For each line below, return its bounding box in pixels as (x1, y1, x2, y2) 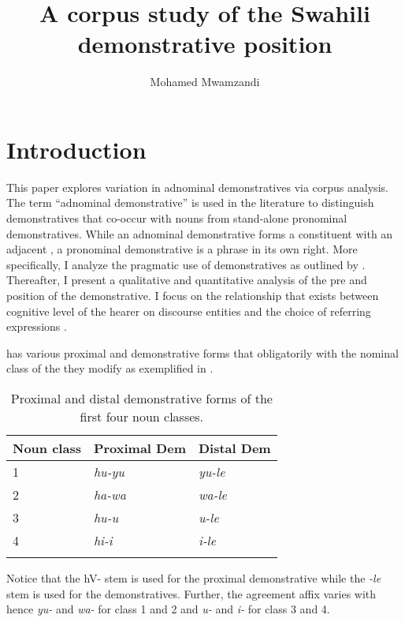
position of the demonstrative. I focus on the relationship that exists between (6, 287, 379, 303)
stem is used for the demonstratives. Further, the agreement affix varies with (6, 585, 377, 601)
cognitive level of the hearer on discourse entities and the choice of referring (6, 302, 371, 319)
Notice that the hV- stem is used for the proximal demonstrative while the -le (6, 569, 381, 586)
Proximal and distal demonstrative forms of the (10, 388, 273, 407)
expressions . (6, 318, 67, 335)
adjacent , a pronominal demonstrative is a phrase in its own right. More (6, 241, 358, 257)
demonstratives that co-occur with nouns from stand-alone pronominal (6, 210, 347, 227)
